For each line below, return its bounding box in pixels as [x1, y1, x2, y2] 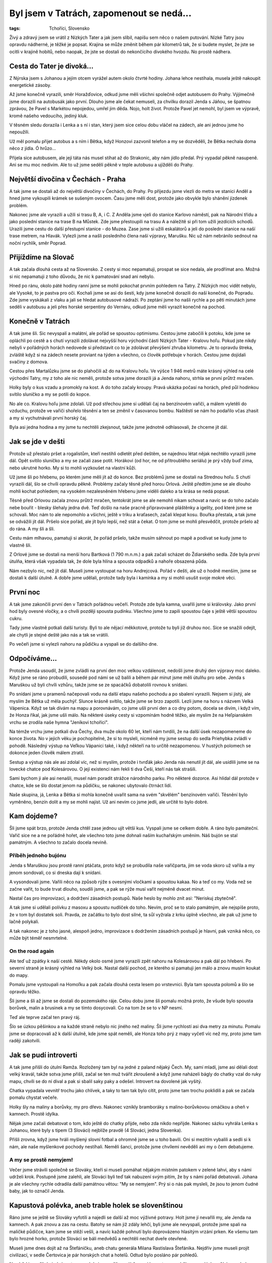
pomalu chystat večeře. [9, 1094, 58, 1101]
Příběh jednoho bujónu [9, 852, 66, 859]
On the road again [9, 947, 54, 954]
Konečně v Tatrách [9, 317, 70, 326]
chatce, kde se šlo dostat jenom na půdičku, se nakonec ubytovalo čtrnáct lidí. [9, 782, 172, 788]
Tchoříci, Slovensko [49, 25, 90, 31]
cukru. [9, 615, 23, 621]
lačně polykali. [9, 918, 40, 925]
